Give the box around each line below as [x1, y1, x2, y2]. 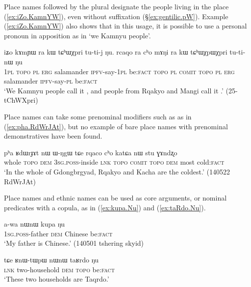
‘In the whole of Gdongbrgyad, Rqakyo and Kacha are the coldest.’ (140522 [4, 166, 230, 176]
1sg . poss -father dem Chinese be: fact [4, 228, 113, 238]
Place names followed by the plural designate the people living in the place [4, 1, 229, 11]
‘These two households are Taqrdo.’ [4, 274, 109, 284]
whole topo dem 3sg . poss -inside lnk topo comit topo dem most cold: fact [4, 157, 225, 167]
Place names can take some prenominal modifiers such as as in [4, 111, 192, 121]
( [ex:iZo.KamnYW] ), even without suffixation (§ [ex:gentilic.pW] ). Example [4, 11, 228, 21]
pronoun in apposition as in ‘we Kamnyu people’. [4, 30, 151, 40]
